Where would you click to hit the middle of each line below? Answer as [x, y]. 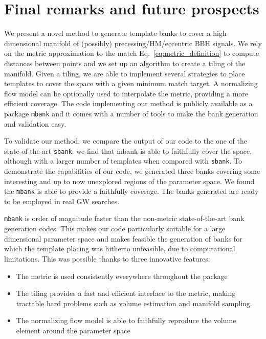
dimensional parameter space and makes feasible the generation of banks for [123, 238]
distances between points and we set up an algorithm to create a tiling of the [125, 63]
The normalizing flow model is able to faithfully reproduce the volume [126, 320]
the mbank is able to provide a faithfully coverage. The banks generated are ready [131, 191]
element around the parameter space [73, 330]
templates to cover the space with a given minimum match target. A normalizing [131, 83]
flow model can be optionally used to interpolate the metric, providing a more [126, 93]
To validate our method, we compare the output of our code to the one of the [126, 141]
